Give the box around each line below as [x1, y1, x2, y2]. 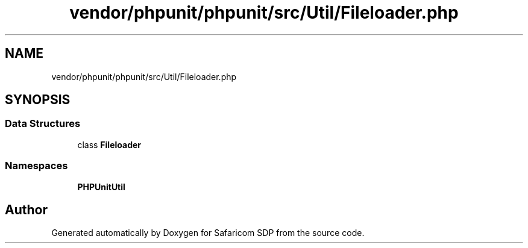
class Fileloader [77, 139, 142, 150]
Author [5, 202, 48, 217]
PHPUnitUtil [77, 181, 125, 192]
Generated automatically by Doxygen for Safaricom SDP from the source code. [51, 228, 365, 238]
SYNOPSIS [5, 92, 71, 108]
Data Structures [5, 117, 81, 130]
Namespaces [5, 160, 68, 172]
